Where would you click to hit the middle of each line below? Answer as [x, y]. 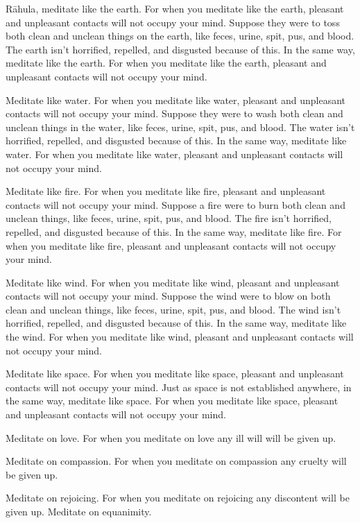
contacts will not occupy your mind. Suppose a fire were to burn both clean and [175, 204]
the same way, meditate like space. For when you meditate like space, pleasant [172, 401]
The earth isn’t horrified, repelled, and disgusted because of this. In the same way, [180, 49]
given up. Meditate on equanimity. [79, 511]
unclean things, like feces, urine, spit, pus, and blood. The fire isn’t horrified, [169, 218]
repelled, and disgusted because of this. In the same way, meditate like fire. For [174, 231]
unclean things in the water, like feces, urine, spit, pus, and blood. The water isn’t [180, 127]
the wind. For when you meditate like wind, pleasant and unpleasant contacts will [180, 337]
